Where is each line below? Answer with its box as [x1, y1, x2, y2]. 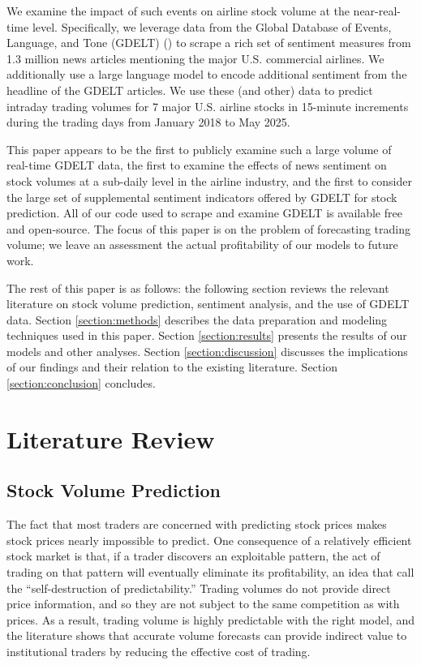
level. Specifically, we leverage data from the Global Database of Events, [32, 18, 392, 35]
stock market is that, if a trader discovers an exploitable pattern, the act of [6, 547, 380, 564]
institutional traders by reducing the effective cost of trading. [6, 642, 311, 659]
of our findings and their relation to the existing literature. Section [6, 358, 337, 375]
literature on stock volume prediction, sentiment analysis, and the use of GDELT [6, 295, 410, 312]
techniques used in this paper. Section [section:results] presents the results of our [6, 327, 407, 344]
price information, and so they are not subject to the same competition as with [6, 595, 400, 612]
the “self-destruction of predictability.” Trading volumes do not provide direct [6, 579, 391, 596]
